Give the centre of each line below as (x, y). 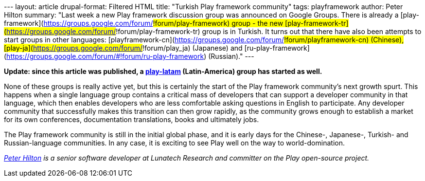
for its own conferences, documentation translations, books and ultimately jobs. (132, 119)
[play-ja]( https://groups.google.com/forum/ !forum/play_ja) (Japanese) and (123, 48)
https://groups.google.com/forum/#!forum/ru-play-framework (105, 56)
